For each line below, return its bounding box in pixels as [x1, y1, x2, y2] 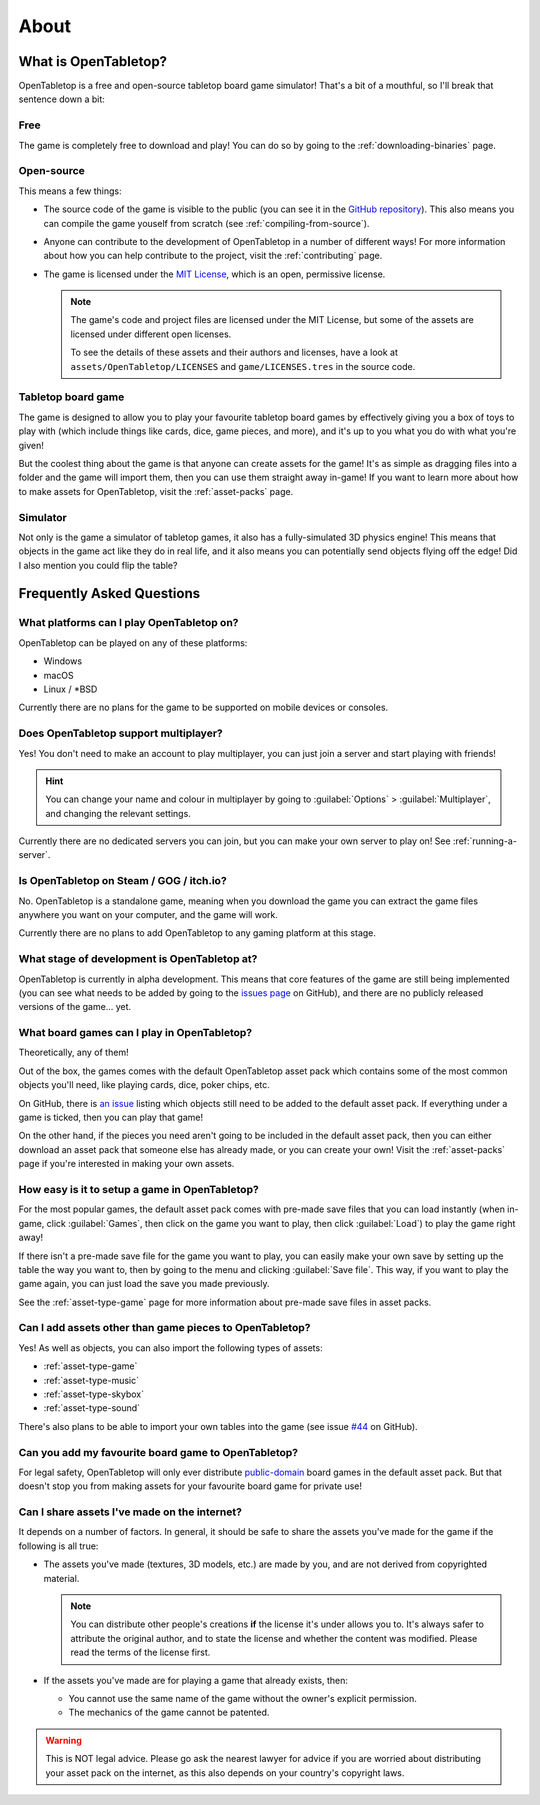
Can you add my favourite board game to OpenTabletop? [18, 1445, 299, 1459]
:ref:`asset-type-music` [43, 1374, 140, 1386]
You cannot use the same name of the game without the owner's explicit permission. [68, 1692, 417, 1704]
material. [43, 1572, 80, 1584]
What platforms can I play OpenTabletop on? [18, 616, 239, 630]
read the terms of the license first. [70, 1646, 211, 1659]
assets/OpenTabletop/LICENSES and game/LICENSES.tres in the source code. [70, 360, 416, 372]
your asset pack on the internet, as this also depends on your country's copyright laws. [45, 1766, 405, 1779]
